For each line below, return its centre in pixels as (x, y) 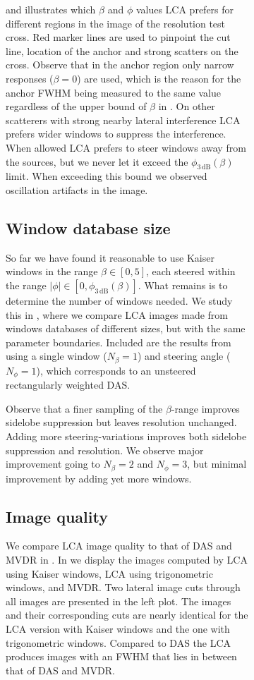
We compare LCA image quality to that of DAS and (119, 546)
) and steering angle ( (184, 356)
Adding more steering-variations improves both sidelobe (126, 436)
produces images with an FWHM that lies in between (121, 656)
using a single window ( (56, 356)
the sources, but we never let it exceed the (97, 161)
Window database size (88, 227)
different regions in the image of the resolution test (116, 23)
